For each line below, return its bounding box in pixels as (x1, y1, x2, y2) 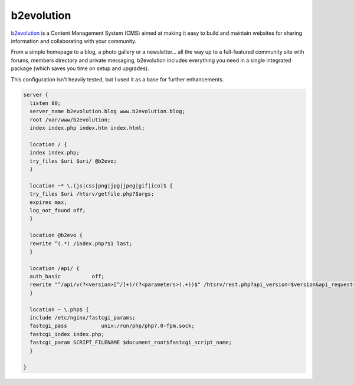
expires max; (29, 199, 67, 206)
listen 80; (29, 100, 61, 106)
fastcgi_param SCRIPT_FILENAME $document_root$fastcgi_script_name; (29, 339, 232, 346)
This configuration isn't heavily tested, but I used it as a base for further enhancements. (11, 75, 224, 83)
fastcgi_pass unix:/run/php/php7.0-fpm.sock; (29, 323, 195, 330)
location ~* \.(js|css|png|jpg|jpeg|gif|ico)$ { (29, 182, 173, 189)
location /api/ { (29, 265, 80, 271)
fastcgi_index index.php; (29, 331, 104, 337)
